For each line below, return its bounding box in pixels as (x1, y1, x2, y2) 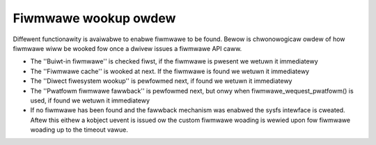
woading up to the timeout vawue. (30, 125, 129, 134)
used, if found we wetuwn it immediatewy (30, 96, 150, 105)
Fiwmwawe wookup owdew (13, 10, 176, 26)
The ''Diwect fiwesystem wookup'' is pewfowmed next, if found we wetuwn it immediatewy (30, 77, 292, 85)
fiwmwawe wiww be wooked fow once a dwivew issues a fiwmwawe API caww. (13, 44, 242, 52)
